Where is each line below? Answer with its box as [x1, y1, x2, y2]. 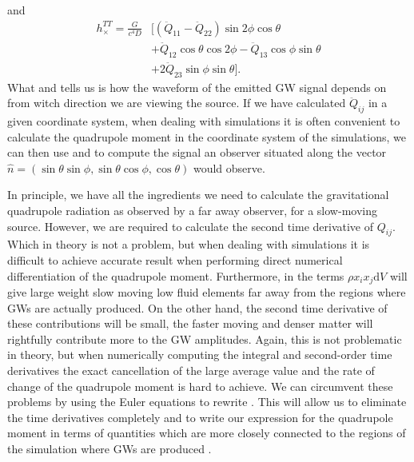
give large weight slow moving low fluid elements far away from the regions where [7, 284, 406, 301]
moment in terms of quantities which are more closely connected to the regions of [7, 424, 406, 441]
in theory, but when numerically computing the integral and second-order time [7, 346, 392, 363]
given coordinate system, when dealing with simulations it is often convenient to [7, 113, 400, 129]
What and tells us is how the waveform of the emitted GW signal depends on [7, 78, 387, 95]
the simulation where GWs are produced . [7, 440, 212, 457]
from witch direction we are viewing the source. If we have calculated [7, 94, 346, 111]
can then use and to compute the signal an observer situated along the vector [7, 144, 387, 161]
